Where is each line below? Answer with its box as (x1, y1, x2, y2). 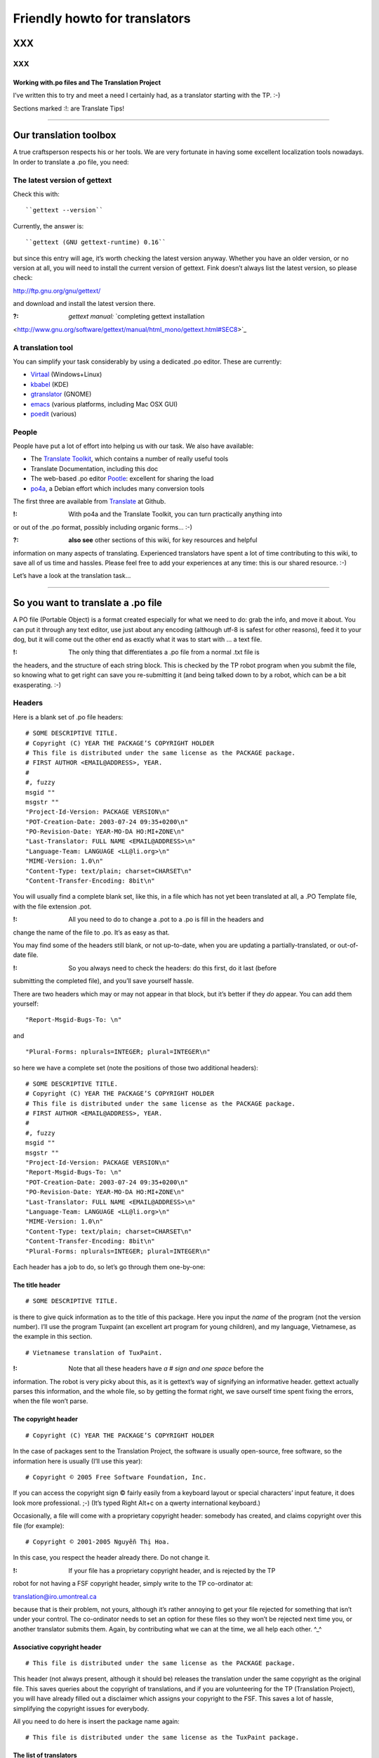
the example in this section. (13, 1333, 93, 1341)
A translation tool (13, 342, 74, 352)
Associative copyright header (13, 1643, 102, 1651)
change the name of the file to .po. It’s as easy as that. (13, 928, 170, 937)
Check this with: (13, 190, 60, 198)
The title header (13, 1281, 61, 1289)
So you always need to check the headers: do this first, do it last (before (68, 963, 277, 972)
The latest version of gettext (13, 175, 112, 185)
